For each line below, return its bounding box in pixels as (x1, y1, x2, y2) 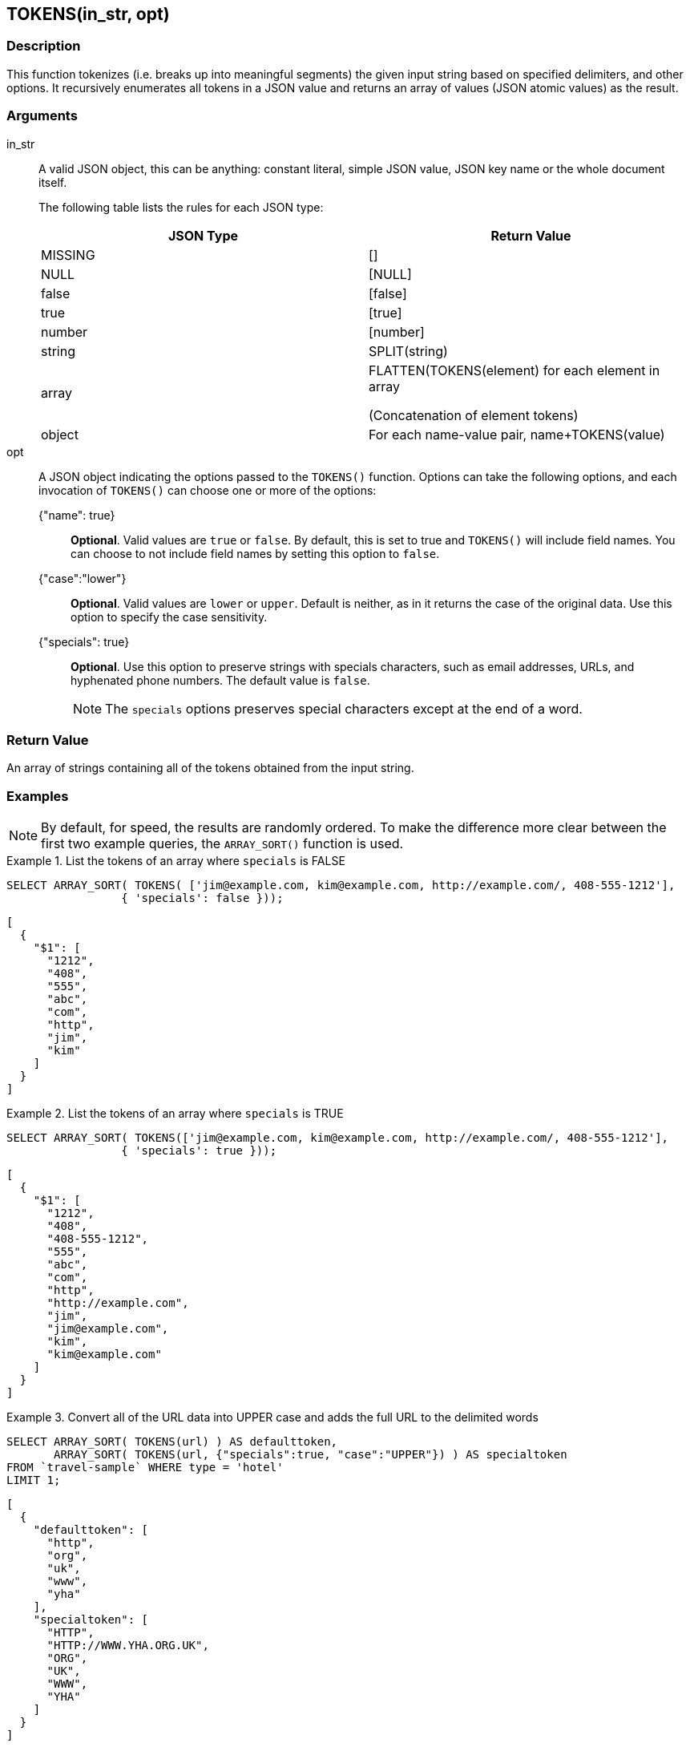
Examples (6, 787, 69, 804)
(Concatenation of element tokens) (369, 406, 579, 423)
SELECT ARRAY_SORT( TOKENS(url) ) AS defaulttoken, (6, 1435, 338, 1449)
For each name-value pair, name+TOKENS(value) (369, 426, 665, 443)
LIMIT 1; (6, 1474, 61, 1487)
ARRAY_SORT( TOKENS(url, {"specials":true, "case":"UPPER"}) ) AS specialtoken (54, 1448, 567, 1462)
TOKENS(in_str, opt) (6, 4, 170, 24)
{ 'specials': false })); (121, 892, 284, 905)
